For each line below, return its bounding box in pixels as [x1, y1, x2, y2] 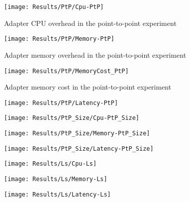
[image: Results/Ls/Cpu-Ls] [4, 160, 97, 168]
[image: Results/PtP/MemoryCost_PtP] [4, 67, 129, 75]
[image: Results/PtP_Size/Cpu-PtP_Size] [4, 114, 140, 122]
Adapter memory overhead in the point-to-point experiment [4, 49, 187, 60]
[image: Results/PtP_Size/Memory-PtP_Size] [4, 130, 150, 137]
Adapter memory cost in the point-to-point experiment [4, 82, 172, 92]
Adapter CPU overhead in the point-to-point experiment [4, 17, 177, 28]
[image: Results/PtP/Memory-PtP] [4, 35, 114, 43]
